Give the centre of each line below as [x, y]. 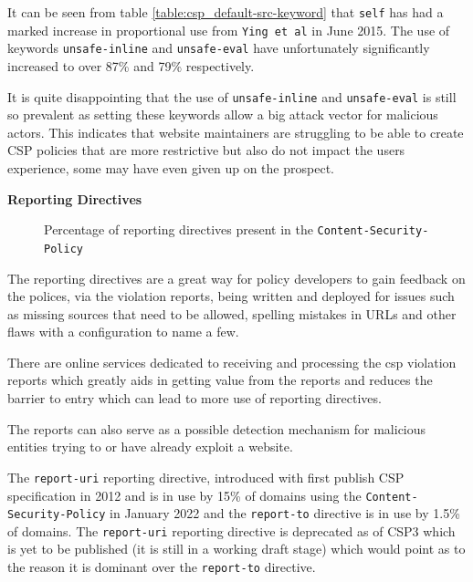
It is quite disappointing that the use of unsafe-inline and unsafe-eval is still [232, 96]
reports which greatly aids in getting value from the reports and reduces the [220, 380]
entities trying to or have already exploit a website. [150, 447]
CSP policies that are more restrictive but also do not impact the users [206, 150]
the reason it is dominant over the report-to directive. [162, 567]
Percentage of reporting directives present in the [179, 229]
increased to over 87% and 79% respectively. [131, 65]
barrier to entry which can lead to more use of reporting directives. [194, 398]
